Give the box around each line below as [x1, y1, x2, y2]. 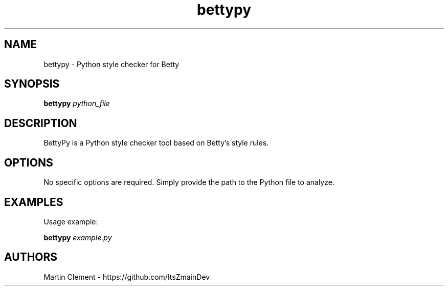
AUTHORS [4, 251, 58, 264]
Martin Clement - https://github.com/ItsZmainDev [43, 272, 210, 281]
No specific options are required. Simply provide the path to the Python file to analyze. [43, 178, 334, 187]
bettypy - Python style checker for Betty [43, 59, 180, 69]
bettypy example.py [43, 233, 112, 242]
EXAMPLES [4, 195, 63, 209]
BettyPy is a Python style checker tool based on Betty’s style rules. [43, 138, 269, 148]
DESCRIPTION [4, 116, 77, 130]
